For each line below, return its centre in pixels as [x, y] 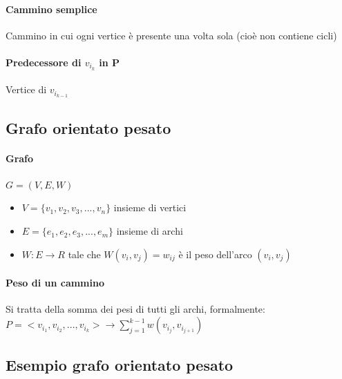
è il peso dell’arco [215, 254]
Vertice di [26, 89]
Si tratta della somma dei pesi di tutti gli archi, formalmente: [135, 309]
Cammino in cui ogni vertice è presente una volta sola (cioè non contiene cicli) [171, 35]
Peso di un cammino [55, 283]
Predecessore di [44, 62]
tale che [84, 254]
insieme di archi [150, 231]
